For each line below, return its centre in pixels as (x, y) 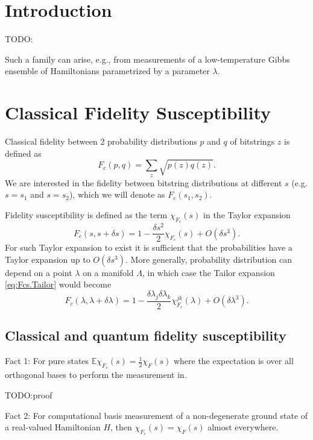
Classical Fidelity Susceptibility (138, 112)
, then (121, 427)
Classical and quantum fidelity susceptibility (146, 335)
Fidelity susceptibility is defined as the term (86, 214)
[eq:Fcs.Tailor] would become (58, 284)
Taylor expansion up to (48, 259)
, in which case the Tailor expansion (208, 272)
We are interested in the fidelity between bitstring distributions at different (144, 182)
